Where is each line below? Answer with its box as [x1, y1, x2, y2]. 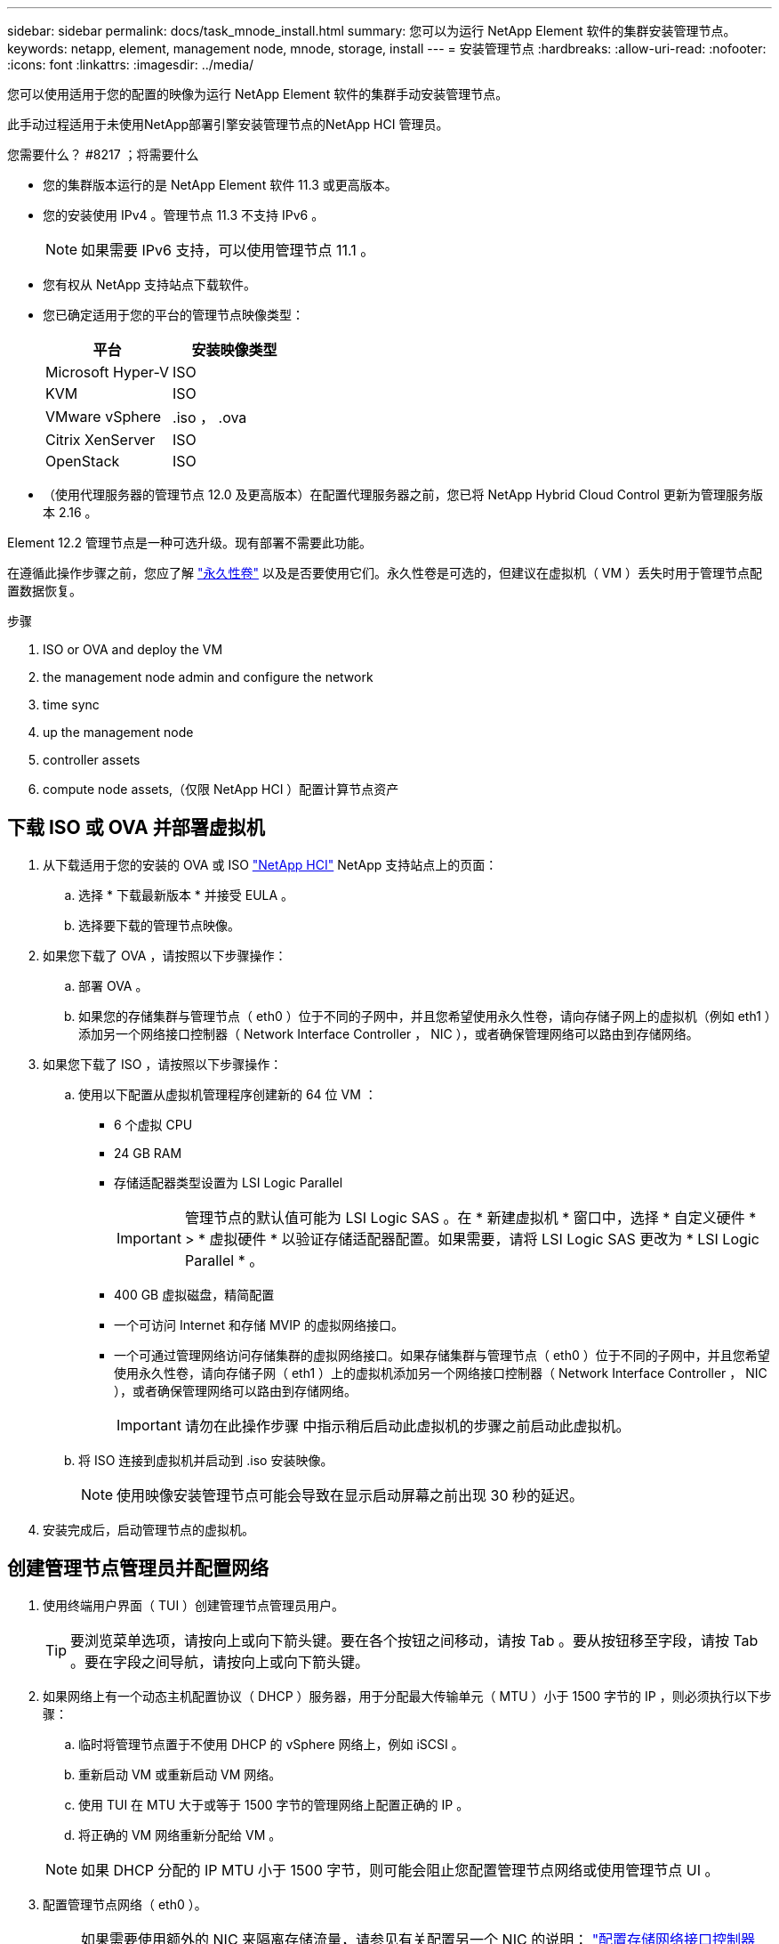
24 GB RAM [114, 1145, 182, 1161]
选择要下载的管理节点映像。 [78, 917, 240, 933]
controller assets [43, 752, 141, 767]
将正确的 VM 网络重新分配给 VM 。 [78, 1827, 282, 1843]
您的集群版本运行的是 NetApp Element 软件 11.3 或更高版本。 [43, 177, 398, 192]
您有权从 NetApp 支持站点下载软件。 [43, 277, 256, 292]
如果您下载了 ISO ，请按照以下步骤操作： [43, 1056, 283, 1072]
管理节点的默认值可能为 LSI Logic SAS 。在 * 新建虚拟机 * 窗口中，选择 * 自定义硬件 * [184, 1208, 757, 1227]
